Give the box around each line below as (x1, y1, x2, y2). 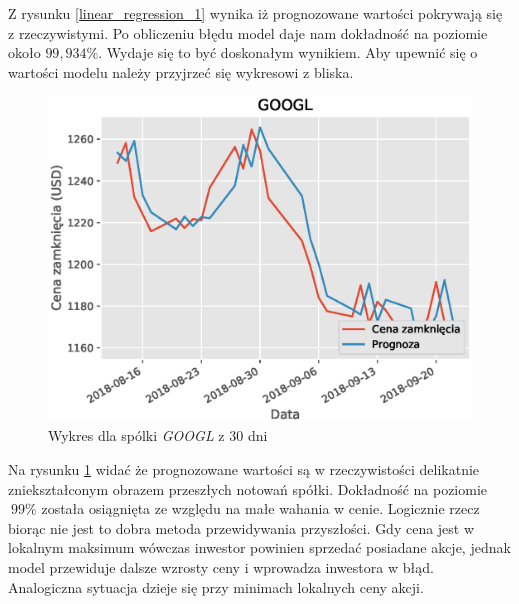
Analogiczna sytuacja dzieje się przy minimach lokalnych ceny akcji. (8, 576, 424, 597)
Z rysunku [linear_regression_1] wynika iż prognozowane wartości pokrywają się (8, 3, 503, 23)
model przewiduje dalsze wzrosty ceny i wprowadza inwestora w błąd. (8, 556, 434, 577)
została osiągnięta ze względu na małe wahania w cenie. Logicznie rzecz (41, 498, 480, 519)
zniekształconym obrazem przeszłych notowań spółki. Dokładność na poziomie (8, 478, 488, 499)
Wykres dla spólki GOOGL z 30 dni (48, 425, 268, 446)
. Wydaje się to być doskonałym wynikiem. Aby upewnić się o (98, 42, 478, 63)
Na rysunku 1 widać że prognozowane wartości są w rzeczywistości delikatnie (8, 459, 480, 480)
